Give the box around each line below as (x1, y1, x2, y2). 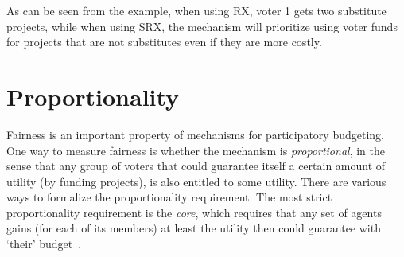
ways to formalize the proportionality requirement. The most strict (6, 189, 332, 205)
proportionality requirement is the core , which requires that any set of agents (6, 204, 382, 220)
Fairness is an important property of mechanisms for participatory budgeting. (6, 126, 384, 142)
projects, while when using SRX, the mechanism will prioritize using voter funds (6, 18, 398, 34)
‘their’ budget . (6, 236, 82, 252)
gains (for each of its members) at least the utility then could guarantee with (6, 220, 381, 236)
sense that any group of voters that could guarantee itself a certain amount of (6, 158, 386, 174)
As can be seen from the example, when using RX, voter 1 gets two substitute (6, 2, 387, 18)
